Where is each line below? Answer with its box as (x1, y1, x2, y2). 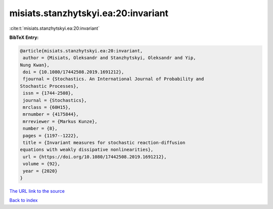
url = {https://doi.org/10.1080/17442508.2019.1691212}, (23, 154, 167, 160)
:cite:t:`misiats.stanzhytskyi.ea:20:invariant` (9, 25, 100, 31)
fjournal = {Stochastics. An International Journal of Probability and (23, 76, 204, 82)
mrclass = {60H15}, (23, 104, 71, 111)
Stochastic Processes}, (20, 83, 79, 89)
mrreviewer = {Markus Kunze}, (23, 119, 98, 124)
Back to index (9, 197, 38, 203)
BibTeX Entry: (9, 34, 39, 40)
